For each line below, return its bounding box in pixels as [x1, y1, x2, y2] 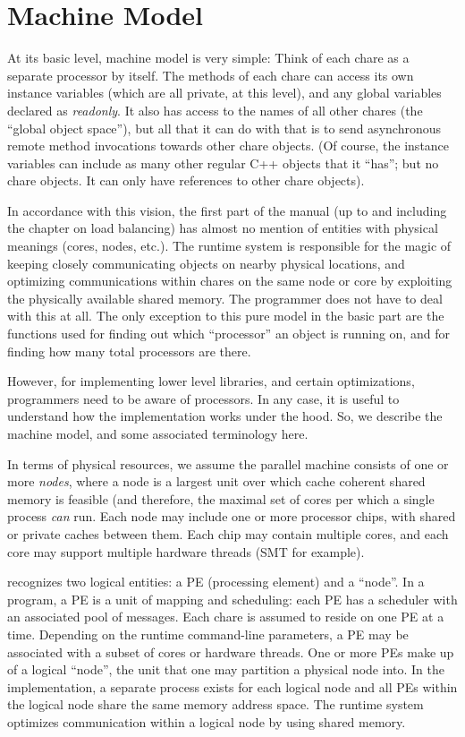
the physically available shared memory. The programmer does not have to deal [7, 288, 443, 307]
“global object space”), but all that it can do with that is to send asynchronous [7, 118, 441, 137]
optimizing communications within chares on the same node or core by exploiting [7, 271, 452, 290]
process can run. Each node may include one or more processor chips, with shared [7, 507, 456, 526]
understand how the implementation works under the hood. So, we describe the [7, 407, 443, 425]
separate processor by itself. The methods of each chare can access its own [7, 65, 414, 84]
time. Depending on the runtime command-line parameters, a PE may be [7, 624, 409, 643]
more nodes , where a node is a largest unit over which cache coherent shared [7, 472, 426, 491]
